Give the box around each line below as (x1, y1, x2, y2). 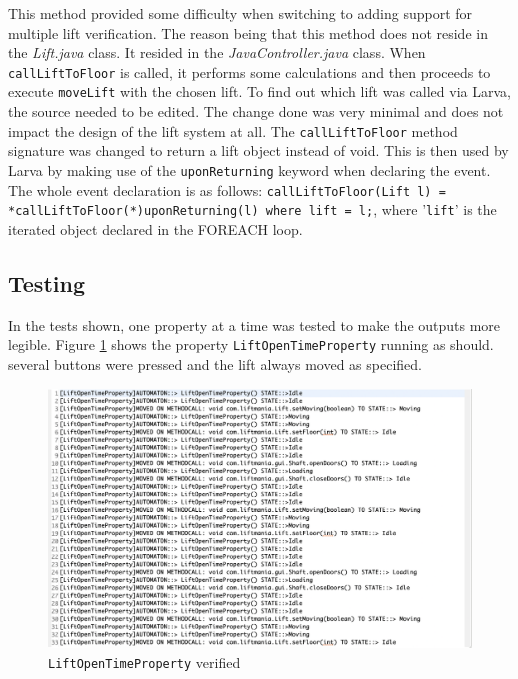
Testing (8, 267, 85, 298)
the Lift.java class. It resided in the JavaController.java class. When (8, 42, 426, 63)
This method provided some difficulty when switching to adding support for (8, 3, 473, 23)
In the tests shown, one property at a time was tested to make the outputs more (8, 314, 501, 335)
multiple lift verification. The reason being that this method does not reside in (8, 22, 488, 43)
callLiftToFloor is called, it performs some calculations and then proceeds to (8, 61, 491, 82)
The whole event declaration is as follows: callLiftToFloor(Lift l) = (8, 179, 446, 200)
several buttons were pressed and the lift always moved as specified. (8, 353, 422, 374)
